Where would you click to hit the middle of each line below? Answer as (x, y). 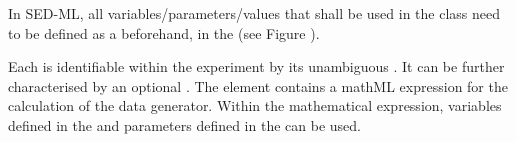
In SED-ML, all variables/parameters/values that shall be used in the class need (254, 13)
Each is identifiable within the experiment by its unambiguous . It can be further (256, 66)
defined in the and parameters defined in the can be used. (184, 124)
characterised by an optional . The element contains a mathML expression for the (258, 85)
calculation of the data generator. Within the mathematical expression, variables (255, 105)
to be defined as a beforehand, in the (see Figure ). (164, 32)
